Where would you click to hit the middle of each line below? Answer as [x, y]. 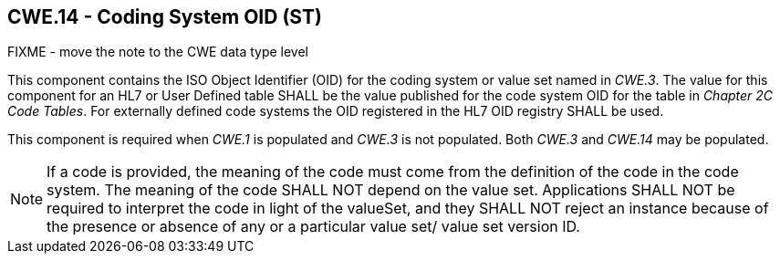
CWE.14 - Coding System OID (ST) [165, 17]
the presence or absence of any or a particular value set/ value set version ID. [313, 227]
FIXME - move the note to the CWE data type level [158, 52]
